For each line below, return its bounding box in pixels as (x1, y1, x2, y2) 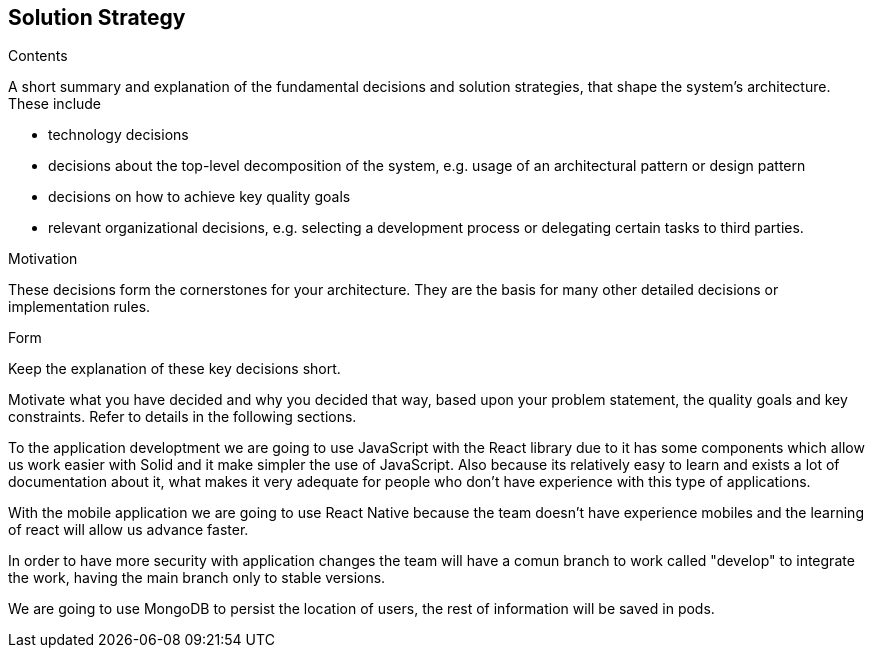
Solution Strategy (8, 5, 186, 30)
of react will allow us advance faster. (8, 521, 249, 539)
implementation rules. (8, 298, 151, 316)
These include (8, 95, 102, 113)
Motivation (8, 250, 78, 268)
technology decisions (48, 126, 189, 144)
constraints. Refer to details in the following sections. (8, 408, 357, 426)
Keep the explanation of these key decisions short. (8, 360, 341, 378)
